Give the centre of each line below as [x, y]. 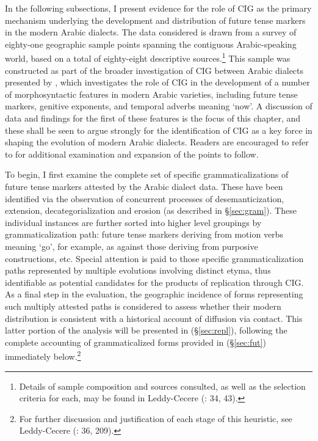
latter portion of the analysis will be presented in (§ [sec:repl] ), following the [146, 330]
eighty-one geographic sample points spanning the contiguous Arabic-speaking [151, 44]
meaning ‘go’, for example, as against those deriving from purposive [132, 246]
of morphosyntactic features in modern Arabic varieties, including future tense [151, 94]
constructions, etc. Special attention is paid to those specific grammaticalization [154, 258]
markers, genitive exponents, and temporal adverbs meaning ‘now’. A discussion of [159, 106]
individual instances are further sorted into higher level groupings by [133, 222]
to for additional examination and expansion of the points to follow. [132, 154]
